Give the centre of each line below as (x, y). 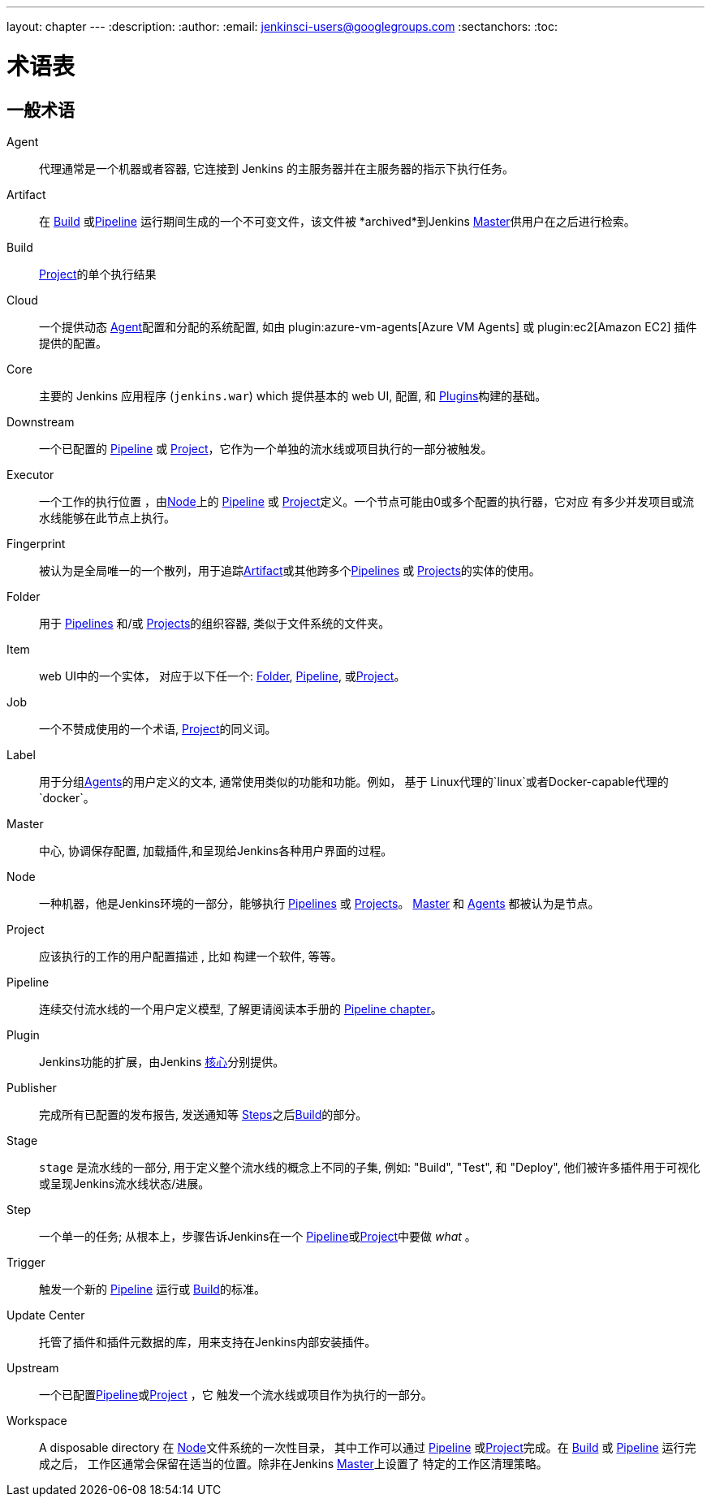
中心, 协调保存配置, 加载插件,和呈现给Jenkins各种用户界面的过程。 (216, 850)
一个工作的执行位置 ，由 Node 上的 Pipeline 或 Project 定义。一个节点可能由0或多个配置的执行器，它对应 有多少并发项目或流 (367, 501)
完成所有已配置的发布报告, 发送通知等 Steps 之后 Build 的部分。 (203, 1114)
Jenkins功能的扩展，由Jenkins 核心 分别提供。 (162, 1061)
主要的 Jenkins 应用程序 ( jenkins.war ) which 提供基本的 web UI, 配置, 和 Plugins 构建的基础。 (293, 395)
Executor (30, 474)
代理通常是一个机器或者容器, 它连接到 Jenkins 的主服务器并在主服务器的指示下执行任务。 (277, 168)
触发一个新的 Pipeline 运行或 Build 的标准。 (152, 1289)
